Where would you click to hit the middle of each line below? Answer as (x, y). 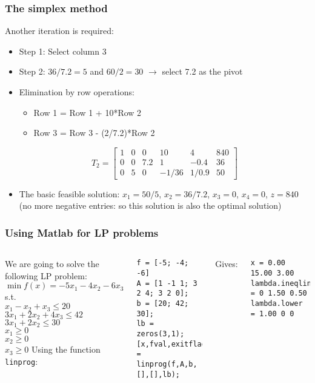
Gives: (227, 264)
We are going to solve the (52, 264)
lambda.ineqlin (281, 283)
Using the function (66, 349)
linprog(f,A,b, (167, 364)
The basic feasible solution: (69, 193)
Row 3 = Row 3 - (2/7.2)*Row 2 (94, 133)
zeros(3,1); (161, 334)
